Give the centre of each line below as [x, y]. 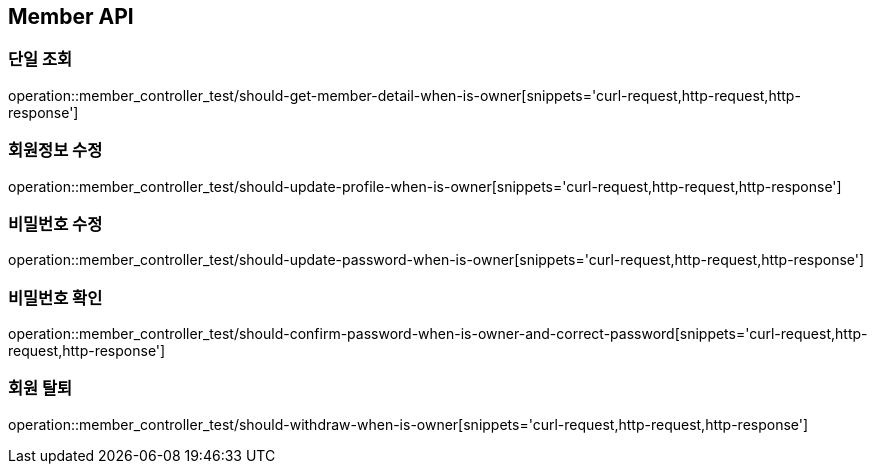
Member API [71, 16]
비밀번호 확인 [55, 297]
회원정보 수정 [55, 150]
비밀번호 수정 [55, 223]
